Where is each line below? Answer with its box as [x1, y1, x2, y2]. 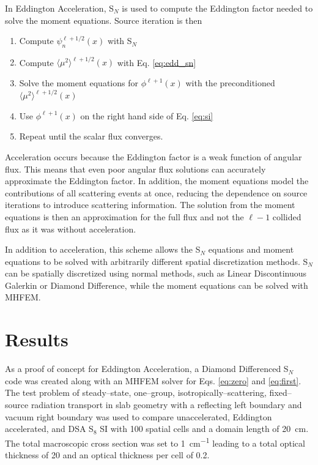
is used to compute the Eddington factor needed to [122, 2, 313, 14]
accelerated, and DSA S [5, 422, 94, 435]
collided [272, 210, 301, 223]
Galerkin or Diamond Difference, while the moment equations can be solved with [5, 278, 308, 291]
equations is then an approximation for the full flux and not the [5, 210, 244, 223]
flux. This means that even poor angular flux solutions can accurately [5, 162, 266, 175]
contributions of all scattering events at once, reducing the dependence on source [5, 186, 308, 199]
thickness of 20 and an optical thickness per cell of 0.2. [5, 448, 210, 461]
